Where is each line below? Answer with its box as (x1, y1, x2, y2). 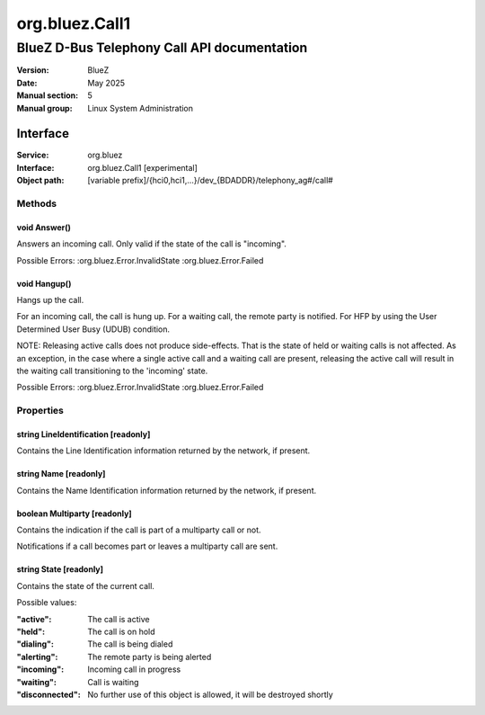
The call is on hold (87, 626, 156, 638)
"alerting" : (16, 651, 58, 662)
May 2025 (87, 77, 126, 88)
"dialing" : (16, 639, 54, 649)
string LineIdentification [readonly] (16, 428, 151, 440)
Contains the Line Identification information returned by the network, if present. (16, 445, 311, 456)
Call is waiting (87, 676, 139, 687)
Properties (16, 405, 65, 417)
